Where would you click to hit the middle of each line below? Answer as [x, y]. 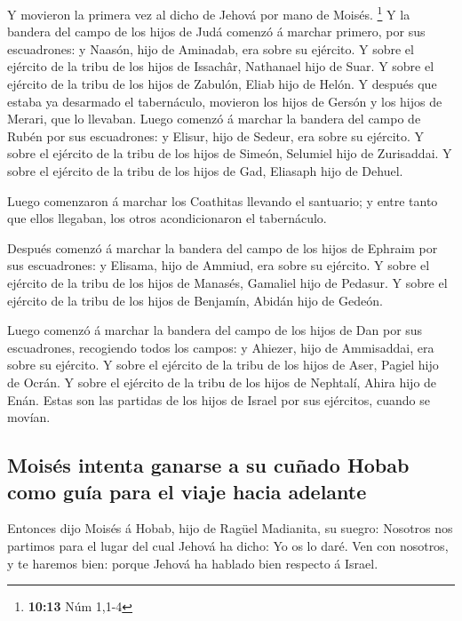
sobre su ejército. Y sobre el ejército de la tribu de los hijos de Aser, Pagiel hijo [223, 365]
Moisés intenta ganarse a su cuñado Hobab [208, 465]
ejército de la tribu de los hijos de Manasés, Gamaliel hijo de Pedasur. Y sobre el [227, 282]
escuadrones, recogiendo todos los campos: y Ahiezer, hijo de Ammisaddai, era [221, 347]
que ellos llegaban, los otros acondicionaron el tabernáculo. [167, 218]
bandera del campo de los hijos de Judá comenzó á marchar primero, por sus [216, 32]
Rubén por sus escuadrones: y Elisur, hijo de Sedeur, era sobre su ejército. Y [216, 135]
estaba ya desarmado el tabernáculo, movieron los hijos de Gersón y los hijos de [225, 101]
